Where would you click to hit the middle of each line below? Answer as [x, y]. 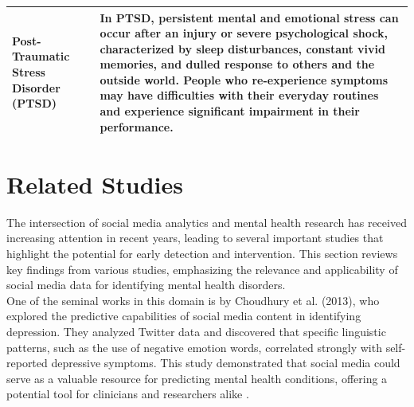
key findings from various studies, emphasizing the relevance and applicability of [202, 269]
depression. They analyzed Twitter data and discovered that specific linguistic [196, 332]
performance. [137, 126]
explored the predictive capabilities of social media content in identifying [184, 316]
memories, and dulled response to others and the [237, 64]
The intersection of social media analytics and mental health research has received [207, 222]
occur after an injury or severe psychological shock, [244, 33]
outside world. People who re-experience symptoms [244, 79]
